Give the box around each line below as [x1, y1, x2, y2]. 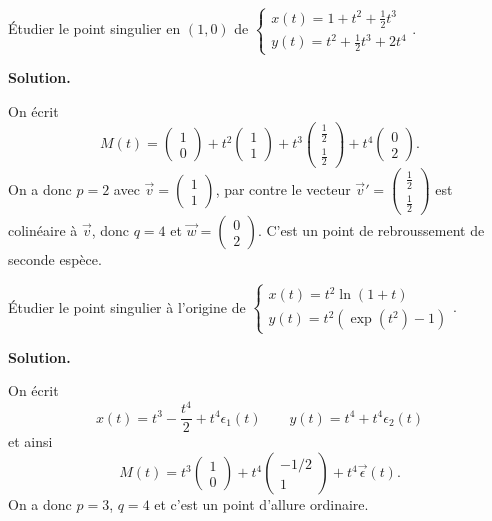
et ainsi [8, 431, 53, 452]
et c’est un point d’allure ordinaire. [154, 494, 369, 515]
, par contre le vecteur [215, 179, 351, 200]
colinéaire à [8, 220, 78, 241]
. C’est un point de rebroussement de [257, 220, 485, 241]
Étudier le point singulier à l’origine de [8, 296, 246, 317]
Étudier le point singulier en [8, 18, 181, 39]
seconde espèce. [8, 249, 102, 270]
